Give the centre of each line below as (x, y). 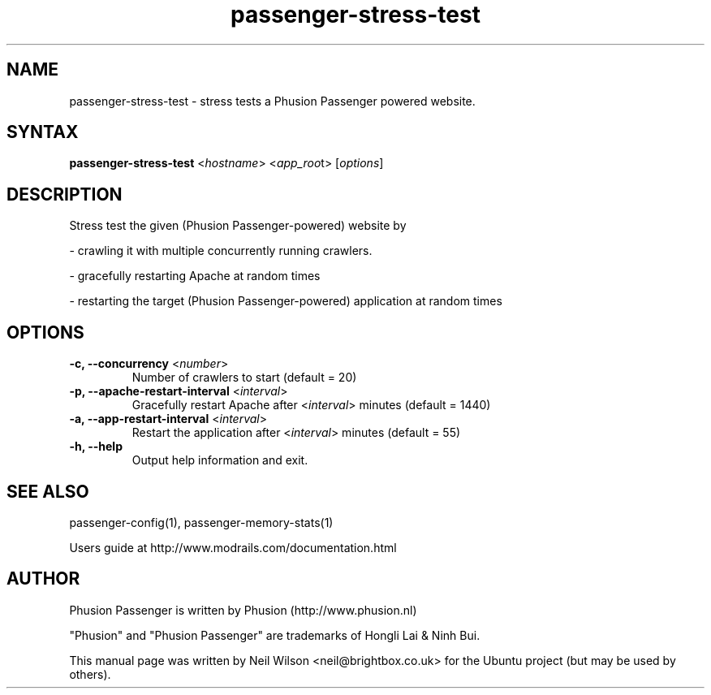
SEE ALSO (48, 491)
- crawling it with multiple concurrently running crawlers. (221, 251)
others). (90, 674)
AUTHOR (43, 579)
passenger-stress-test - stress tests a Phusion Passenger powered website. (272, 101)
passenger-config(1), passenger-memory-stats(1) (201, 522)
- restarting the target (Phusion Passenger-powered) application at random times (286, 301)
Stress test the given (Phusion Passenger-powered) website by (238, 226)
